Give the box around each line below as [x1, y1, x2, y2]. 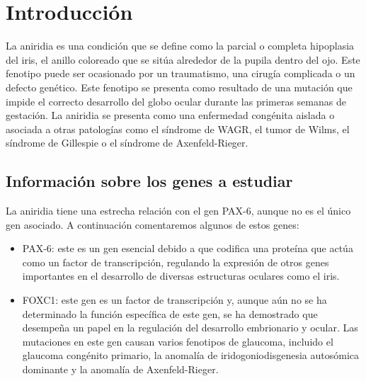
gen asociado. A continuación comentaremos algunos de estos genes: [6, 217, 299, 232]
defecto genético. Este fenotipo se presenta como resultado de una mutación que [6, 79, 353, 94]
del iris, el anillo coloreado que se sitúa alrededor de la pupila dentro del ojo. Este [6, 52, 360, 67]
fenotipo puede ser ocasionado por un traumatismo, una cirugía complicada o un [6, 66, 355, 81]
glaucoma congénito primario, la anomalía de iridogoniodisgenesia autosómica [22, 348, 359, 363]
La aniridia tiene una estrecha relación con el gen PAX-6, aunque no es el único [6, 203, 351, 218]
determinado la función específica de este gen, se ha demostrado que [22, 306, 318, 321]
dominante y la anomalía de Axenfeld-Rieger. [22, 362, 219, 377]
